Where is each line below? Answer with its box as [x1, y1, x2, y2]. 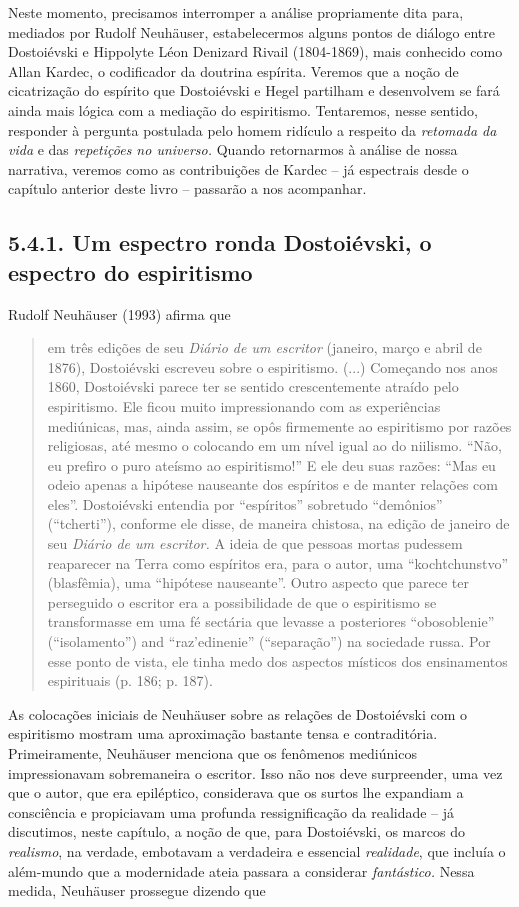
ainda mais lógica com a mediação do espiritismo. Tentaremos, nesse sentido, [8, 99, 478, 120]
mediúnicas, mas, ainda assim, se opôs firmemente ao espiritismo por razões [47, 415, 512, 436]
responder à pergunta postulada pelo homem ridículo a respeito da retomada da [8, 119, 497, 140]
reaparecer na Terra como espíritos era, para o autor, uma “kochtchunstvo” [47, 552, 509, 573]
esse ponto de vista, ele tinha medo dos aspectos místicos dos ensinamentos [47, 650, 508, 671]
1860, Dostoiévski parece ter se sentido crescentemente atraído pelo [47, 376, 459, 397]
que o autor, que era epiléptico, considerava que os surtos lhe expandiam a [8, 782, 464, 803]
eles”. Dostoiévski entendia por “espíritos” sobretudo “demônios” [47, 493, 443, 514]
